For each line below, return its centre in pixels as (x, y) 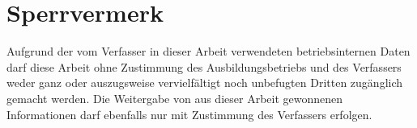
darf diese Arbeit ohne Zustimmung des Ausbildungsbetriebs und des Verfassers (204, 66)
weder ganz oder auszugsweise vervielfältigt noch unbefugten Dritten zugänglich (205, 83)
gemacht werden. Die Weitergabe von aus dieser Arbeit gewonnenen (175, 98)
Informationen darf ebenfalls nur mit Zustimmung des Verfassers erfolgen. (189, 114)
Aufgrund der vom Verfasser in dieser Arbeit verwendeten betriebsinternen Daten (208, 51)
